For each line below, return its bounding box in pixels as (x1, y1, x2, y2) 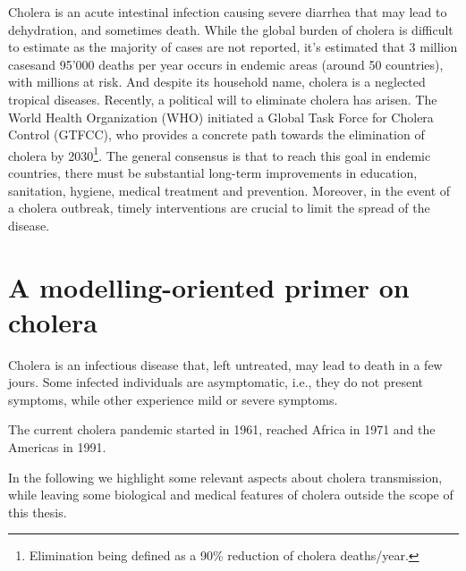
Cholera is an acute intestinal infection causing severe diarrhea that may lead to (8, 3, 447, 21)
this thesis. (8, 502, 67, 521)
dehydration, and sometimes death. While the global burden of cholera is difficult (8, 20, 453, 38)
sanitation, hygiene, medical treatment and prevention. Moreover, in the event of (8, 181, 451, 199)
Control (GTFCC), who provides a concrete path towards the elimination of (8, 125, 425, 144)
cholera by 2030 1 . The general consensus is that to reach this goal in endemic (8, 143, 431, 164)
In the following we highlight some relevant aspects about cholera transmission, (8, 467, 443, 486)
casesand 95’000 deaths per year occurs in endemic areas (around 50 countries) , (8, 55, 444, 73)
